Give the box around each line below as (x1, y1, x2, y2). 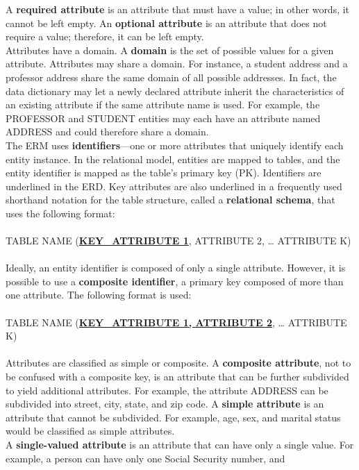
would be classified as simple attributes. (6, 423, 175, 438)
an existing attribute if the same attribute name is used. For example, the (6, 97, 320, 112)
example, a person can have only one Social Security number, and (6, 451, 285, 465)
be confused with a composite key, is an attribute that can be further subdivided (6, 369, 349, 384)
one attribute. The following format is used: (6, 287, 192, 302)
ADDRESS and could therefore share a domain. (6, 124, 209, 139)
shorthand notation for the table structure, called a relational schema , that (6, 192, 335, 207)
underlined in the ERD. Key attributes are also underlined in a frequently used (6, 178, 342, 193)
